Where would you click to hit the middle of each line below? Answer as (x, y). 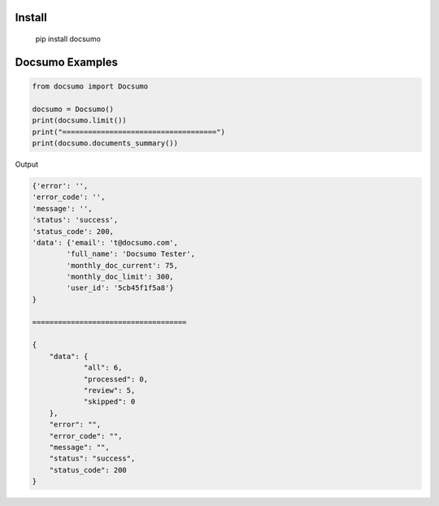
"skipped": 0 (109, 402)
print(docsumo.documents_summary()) (105, 143)
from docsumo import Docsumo (90, 86)
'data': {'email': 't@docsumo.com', (105, 242)
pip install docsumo (68, 39)
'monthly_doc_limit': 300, (120, 277)
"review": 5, (109, 390)
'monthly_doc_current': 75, (122, 265)
